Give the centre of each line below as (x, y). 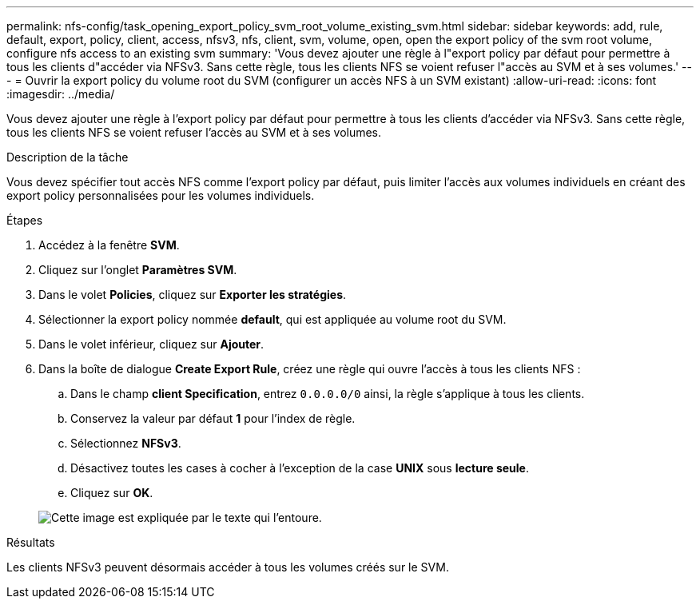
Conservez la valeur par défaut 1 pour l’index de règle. (213, 418)
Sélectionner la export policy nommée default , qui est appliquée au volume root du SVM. (272, 319)
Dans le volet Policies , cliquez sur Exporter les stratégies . (193, 295)
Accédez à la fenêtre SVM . (109, 245)
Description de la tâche (68, 157)
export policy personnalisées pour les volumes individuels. (161, 195)
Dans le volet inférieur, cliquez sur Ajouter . (151, 344)
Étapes (25, 220)
